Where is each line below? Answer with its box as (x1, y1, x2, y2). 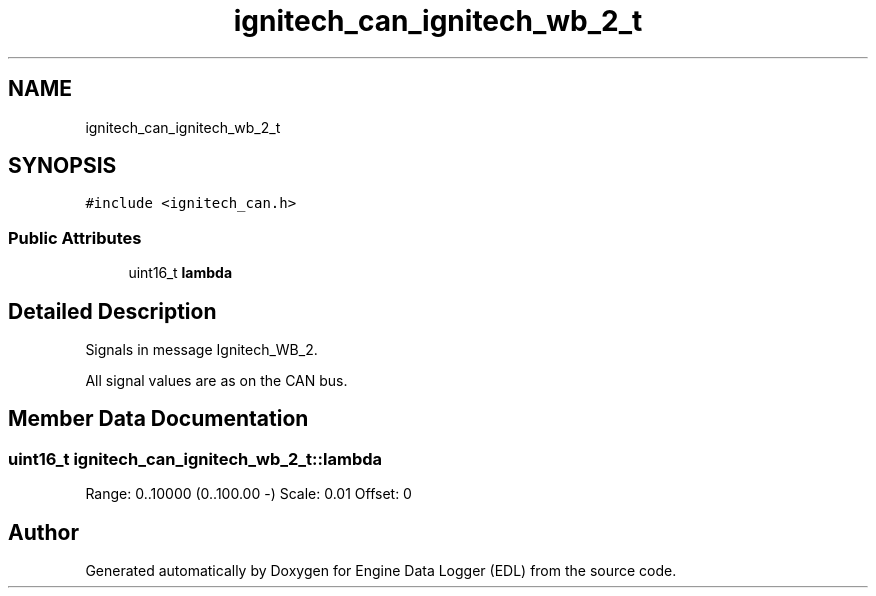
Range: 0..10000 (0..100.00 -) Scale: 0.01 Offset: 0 (85, 485, 412, 503)
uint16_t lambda (128, 264, 233, 282)
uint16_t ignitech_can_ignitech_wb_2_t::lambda (8, 448, 383, 469)
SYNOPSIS (8, 153, 117, 179)
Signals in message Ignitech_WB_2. (85, 341, 318, 359)
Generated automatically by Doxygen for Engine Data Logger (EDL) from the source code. (85, 562, 677, 580)
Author (8, 519, 79, 545)
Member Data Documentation (8, 406, 309, 432)
